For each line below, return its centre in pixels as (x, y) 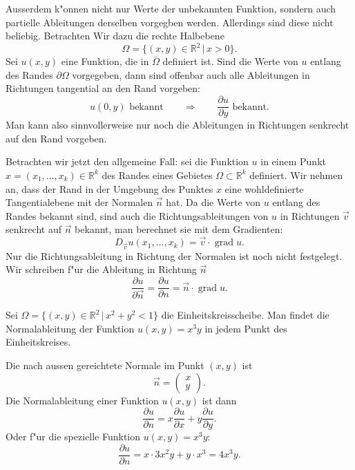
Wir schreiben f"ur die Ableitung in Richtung (101, 269)
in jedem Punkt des (246, 328)
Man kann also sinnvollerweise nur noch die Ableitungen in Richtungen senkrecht (177, 125)
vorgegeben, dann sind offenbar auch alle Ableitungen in (191, 74)
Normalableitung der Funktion (70, 328)
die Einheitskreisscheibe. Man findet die (245, 315)
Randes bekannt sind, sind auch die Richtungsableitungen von (137, 215)
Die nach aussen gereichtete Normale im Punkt (105, 365)
